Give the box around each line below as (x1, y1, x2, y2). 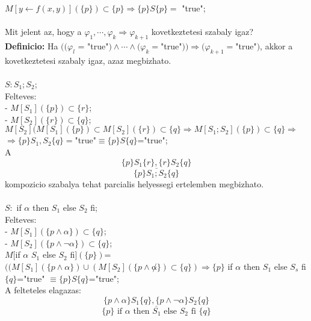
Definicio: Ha (5, 39, 58, 52)
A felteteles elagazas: (5, 284, 81, 296)
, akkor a (260, 39, 293, 52)
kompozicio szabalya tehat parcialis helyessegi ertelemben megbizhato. (5, 177, 264, 190)
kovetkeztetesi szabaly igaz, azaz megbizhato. (5, 54, 171, 66)
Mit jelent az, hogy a (5, 25, 82, 38)
